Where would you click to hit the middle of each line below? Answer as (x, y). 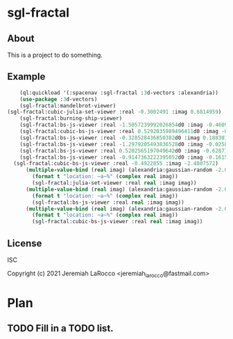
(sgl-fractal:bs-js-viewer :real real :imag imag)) (109, 202)
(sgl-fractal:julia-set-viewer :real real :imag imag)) (114, 183)
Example (26, 77)
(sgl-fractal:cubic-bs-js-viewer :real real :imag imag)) (118, 222)
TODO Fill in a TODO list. (60, 328)
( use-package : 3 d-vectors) (59, 99)
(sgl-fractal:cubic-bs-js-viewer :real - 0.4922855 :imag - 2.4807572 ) (116, 164)
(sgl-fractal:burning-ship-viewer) (71, 119)
